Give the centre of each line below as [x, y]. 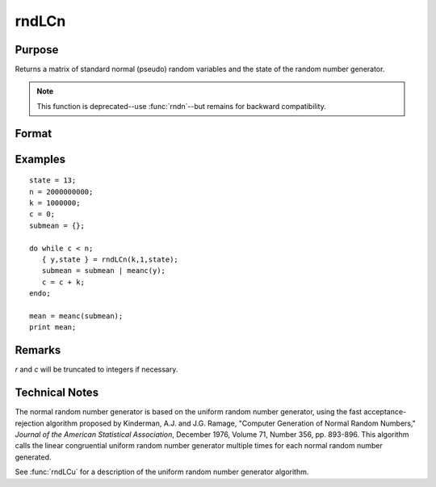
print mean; [53, 327]
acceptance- [385, 412]
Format [34, 133]
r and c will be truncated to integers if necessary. [96, 369]
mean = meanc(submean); [76, 316]
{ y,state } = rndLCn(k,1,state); [110, 260]
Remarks [38, 350]
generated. [33, 457]
